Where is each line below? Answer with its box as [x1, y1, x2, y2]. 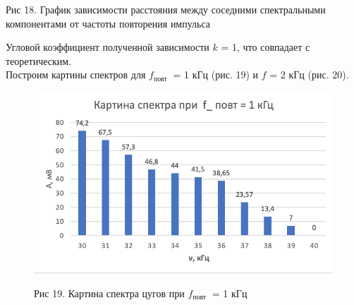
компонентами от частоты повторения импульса [6, 16, 211, 30]
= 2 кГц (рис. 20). [269, 67, 349, 82]
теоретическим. [6, 53, 72, 68]
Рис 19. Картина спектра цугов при [34, 285, 185, 300]
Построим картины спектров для [6, 67, 146, 82]
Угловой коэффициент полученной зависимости [6, 40, 209, 54]
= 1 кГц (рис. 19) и [173, 67, 259, 82]
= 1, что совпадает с [221, 40, 310, 54]
